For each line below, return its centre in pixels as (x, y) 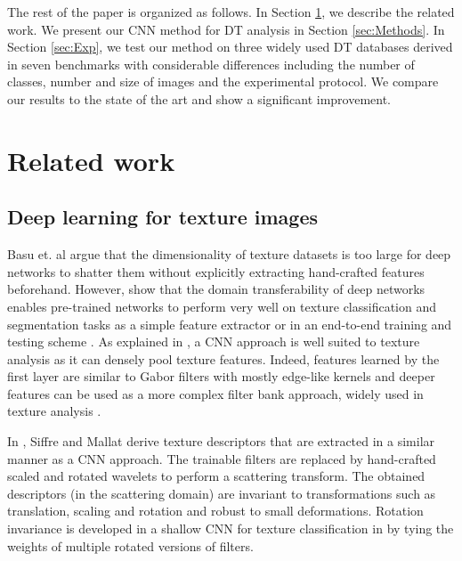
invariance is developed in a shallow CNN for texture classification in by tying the (231, 528)
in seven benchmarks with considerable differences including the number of (211, 64)
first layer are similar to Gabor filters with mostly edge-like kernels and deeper (221, 376)
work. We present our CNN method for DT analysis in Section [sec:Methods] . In (226, 29)
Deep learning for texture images (162, 217)
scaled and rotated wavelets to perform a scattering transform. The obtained (216, 476)
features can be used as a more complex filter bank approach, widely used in (215, 393)
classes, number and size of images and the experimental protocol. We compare (223, 81)
